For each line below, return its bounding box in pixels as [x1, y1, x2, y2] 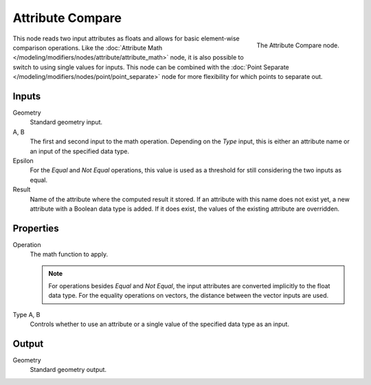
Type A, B [12, 310, 41, 318]
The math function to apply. [30, 250, 109, 259]
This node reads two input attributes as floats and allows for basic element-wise [12, 34, 240, 43]
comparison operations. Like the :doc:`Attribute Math [12, 43, 163, 51]
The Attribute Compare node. [256, 41, 339, 49]
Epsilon [12, 156, 34, 165]
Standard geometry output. [30, 366, 106, 374]
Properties [12, 222, 59, 234]
